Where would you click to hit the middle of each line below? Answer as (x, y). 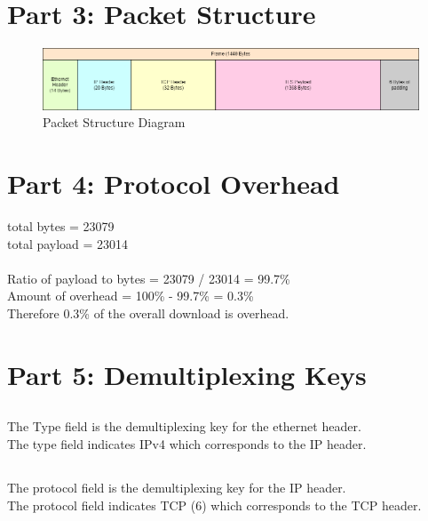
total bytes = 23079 (61, 226)
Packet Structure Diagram (114, 122)
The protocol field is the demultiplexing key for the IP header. (177, 487)
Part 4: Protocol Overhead (174, 184)
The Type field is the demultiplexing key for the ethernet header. (184, 426)
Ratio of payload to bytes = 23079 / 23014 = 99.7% (149, 278)
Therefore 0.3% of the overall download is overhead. (148, 313)
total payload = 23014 (68, 243)
